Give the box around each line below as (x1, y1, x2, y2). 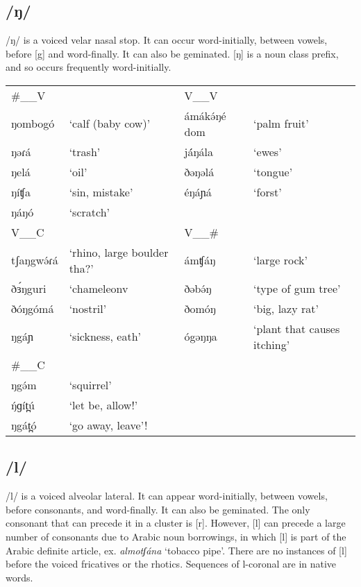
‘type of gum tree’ (253, 280, 341, 296)
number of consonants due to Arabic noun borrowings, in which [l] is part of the (6, 529, 346, 543)
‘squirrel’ (69, 376, 112, 393)
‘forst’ (253, 183, 282, 200)
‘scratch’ (69, 203, 110, 220)
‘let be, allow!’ (69, 396, 138, 413)
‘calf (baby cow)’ (69, 115, 151, 132)
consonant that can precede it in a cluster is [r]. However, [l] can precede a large (6, 516, 346, 530)
